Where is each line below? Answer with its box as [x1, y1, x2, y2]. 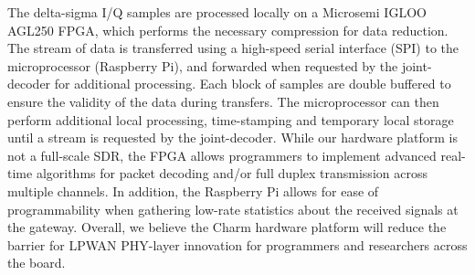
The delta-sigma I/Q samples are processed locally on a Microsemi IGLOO [7, 3, 427, 21]
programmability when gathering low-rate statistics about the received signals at [7, 199, 459, 218]
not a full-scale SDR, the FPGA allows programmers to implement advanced [7, 145, 437, 164]
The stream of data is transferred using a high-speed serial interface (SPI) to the [7, 38, 459, 58]
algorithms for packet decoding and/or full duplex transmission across [36, 164, 427, 183]
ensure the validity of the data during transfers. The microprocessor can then [7, 91, 439, 111]
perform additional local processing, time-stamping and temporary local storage [7, 110, 454, 129]
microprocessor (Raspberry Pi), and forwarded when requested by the [7, 56, 398, 75]
